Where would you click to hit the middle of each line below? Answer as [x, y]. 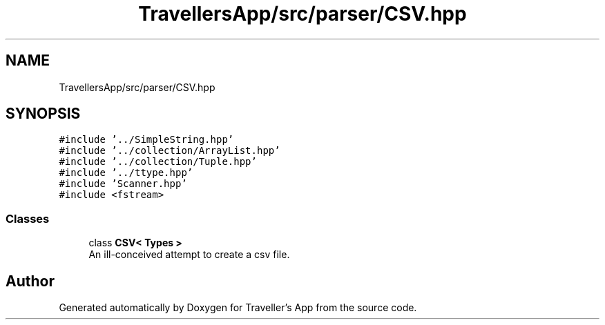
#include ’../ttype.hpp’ [126, 173]
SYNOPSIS [43, 114]
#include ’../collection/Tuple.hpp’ [158, 162]
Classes [28, 218]
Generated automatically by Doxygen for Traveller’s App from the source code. [238, 308]
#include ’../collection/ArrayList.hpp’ [170, 151]
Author [30, 281]
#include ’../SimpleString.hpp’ [146, 140]
